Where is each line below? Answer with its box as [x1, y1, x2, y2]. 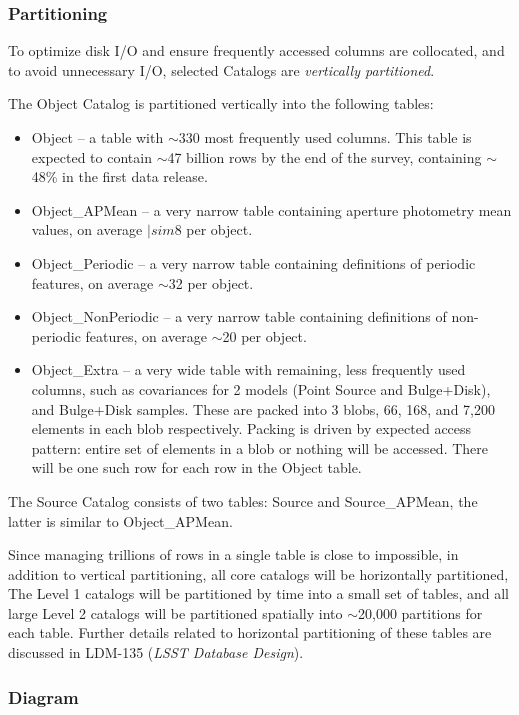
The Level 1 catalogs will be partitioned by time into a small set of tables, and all [8, 583, 510, 604]
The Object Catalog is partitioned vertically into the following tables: [8, 93, 434, 114]
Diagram [8, 684, 79, 709]
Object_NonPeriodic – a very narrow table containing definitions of [31, 306, 447, 327]
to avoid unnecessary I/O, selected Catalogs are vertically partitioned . [8, 59, 435, 80]
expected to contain [31, 146, 152, 167]
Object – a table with [31, 127, 164, 147]
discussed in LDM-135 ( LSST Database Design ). [8, 642, 304, 663]
